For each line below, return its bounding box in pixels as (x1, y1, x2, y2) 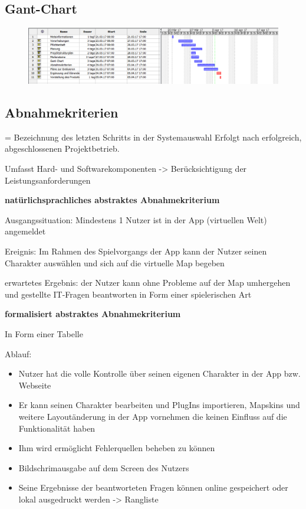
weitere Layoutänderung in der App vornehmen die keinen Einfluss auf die (18, 410, 287, 422)
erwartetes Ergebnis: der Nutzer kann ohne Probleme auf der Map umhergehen (5, 276, 291, 289)
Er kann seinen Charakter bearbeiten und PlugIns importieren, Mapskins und (18, 399, 300, 411)
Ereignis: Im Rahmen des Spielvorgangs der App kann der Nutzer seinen (5, 244, 267, 257)
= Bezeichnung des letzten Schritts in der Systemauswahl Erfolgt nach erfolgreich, (5, 130, 302, 143)
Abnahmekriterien (5, 103, 119, 121)
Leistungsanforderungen (5, 174, 91, 186)
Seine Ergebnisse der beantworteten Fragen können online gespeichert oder (18, 481, 288, 494)
